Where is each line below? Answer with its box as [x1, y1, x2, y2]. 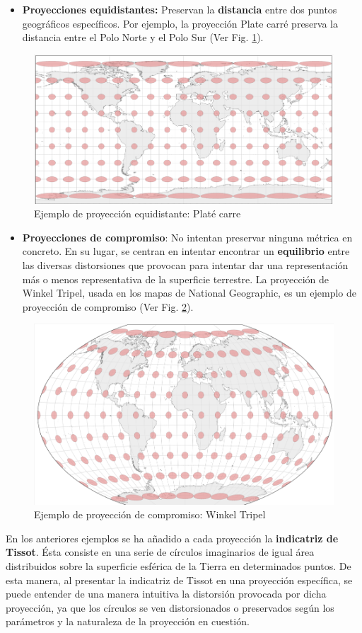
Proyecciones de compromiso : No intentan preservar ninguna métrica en [22, 229, 353, 244]
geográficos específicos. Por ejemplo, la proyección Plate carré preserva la [22, 16, 338, 30]
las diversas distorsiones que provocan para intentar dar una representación [22, 258, 349, 273]
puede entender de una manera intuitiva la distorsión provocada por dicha [6, 586, 327, 601]
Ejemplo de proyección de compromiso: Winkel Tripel [34, 507, 266, 522]
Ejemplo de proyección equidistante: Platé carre [34, 206, 241, 221]
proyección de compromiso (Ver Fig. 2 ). [22, 299, 194, 314]
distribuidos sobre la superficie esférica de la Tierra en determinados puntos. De [6, 558, 351, 573]
